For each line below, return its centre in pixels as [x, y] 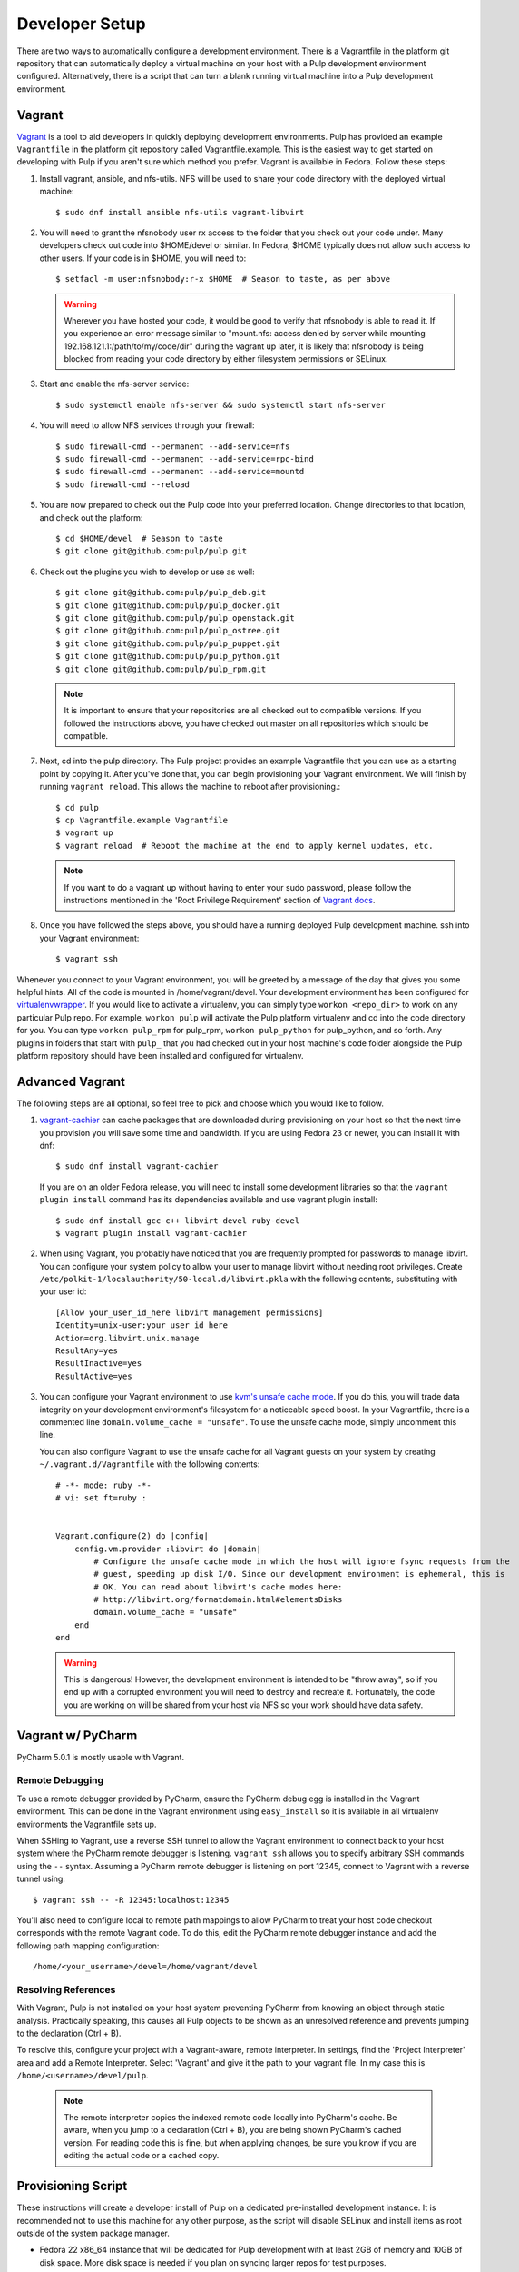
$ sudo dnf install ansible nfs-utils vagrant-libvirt [180, 212]
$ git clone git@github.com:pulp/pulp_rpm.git [161, 669]
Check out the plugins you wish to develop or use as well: [147, 572]
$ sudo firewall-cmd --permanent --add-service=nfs [173, 446]
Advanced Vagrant [71, 1081]
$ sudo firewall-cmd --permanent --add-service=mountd [180, 472]
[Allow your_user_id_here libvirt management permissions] [190, 1312]
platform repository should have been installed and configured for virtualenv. [160, 1055]
